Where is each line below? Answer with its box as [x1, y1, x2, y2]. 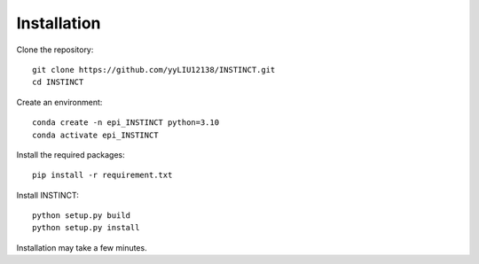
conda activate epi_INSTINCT [32, 129, 159, 140]
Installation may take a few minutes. [16, 242, 147, 252]
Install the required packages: [16, 149, 126, 159]
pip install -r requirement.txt [32, 170, 173, 181]
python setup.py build [32, 211, 131, 221]
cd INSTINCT [32, 77, 84, 88]
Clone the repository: [16, 44, 94, 55]
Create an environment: [16, 97, 103, 107]
